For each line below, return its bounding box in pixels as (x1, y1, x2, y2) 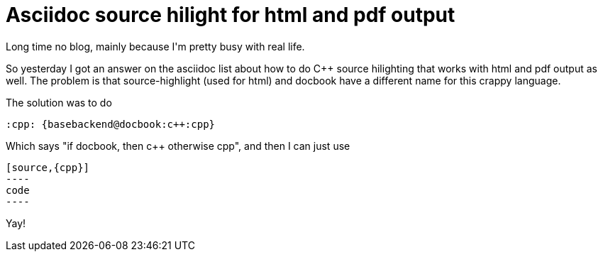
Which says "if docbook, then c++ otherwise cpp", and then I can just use (6, 139, 350, 152)
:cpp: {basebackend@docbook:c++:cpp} (6, 118, 216, 130)
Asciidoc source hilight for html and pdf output (6, 3, 455, 27)
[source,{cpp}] (6, 161, 90, 173)
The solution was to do (6, 96, 112, 109)
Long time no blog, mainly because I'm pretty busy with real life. (6, 40, 305, 53)
